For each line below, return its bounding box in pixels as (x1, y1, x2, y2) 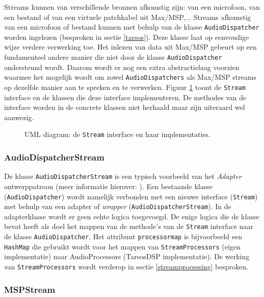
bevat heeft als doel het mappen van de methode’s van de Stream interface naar (4, 221, 253, 232)
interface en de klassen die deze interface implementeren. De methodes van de (4, 92, 247, 102)
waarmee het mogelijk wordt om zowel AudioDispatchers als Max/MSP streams (4, 72, 256, 82)
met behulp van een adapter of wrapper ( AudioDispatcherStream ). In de (4, 201, 231, 212)
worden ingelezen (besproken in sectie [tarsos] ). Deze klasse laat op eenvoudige (4, 31, 249, 42)
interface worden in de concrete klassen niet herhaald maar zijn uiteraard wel (4, 102, 245, 112)
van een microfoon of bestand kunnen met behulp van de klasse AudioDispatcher (4, 21, 259, 32)
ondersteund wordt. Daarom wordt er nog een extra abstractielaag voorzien (4, 61, 240, 72)
